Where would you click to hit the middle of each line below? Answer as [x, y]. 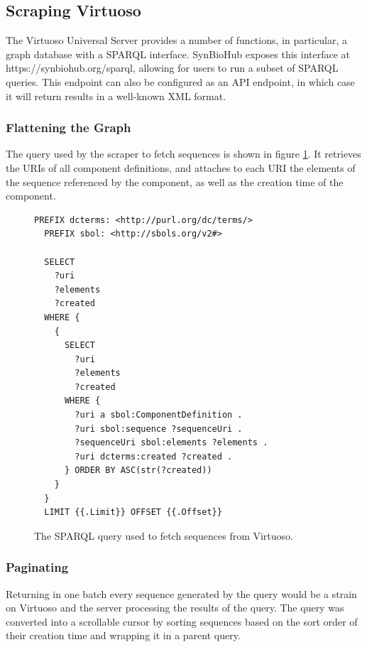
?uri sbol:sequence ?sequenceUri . [159, 429]
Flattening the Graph [69, 127]
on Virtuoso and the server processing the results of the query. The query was [175, 608]
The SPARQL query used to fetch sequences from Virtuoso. [164, 535]
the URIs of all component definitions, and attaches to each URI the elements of [181, 167]
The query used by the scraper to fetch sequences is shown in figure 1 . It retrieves [183, 154]
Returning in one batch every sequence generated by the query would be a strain [181, 593]
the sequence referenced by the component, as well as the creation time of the [175, 181]
